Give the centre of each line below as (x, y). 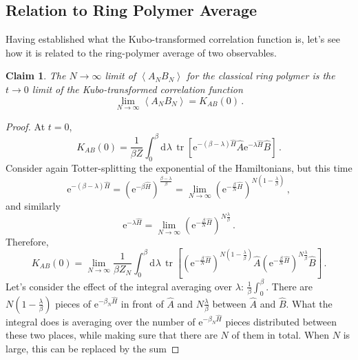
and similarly (33, 205)
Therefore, (27, 241)
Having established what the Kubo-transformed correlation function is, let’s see (173, 39)
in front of (142, 303)
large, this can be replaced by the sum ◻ (93, 348)
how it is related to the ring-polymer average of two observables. (141, 52)
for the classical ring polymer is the (261, 76)
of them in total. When (281, 335)
